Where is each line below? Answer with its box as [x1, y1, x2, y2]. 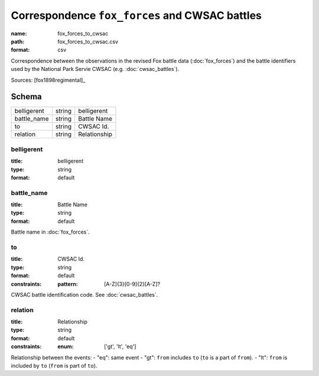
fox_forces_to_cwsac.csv [57, 38, 118, 45]
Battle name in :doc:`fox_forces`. [11, 228, 90, 236]
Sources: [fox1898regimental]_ [11, 76, 86, 83]
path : [11, 38, 25, 45]
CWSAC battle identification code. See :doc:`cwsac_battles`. [11, 291, 158, 298]
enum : [57, 343, 74, 350]
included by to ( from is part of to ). [11, 362, 97, 369]
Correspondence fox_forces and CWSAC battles [11, 9, 262, 22]
